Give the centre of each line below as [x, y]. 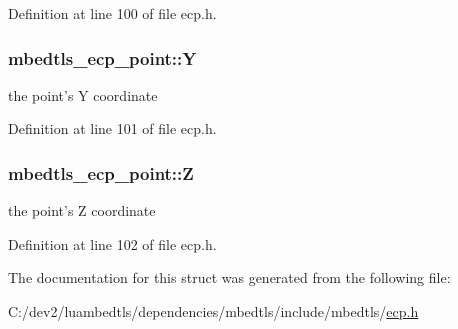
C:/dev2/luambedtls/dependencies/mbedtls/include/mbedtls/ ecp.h [213, 311]
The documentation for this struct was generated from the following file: [229, 277]
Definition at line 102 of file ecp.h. [112, 243]
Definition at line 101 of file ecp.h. [112, 128]
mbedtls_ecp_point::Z [101, 172]
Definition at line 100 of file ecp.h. [112, 13]
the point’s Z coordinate [82, 210]
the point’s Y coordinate [83, 94]
